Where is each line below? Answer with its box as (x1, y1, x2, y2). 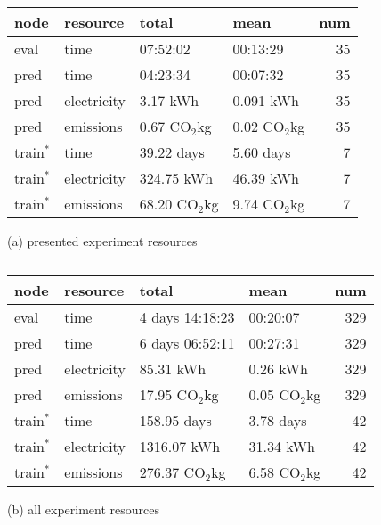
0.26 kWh (248, 357, 308, 379)
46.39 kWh (232, 168, 299, 188)
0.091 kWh (232, 90, 299, 111)
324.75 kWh (139, 168, 214, 188)
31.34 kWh (248, 435, 315, 456)
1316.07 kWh (139, 435, 221, 456)
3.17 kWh (139, 90, 199, 111)
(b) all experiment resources (7, 499, 159, 518)
